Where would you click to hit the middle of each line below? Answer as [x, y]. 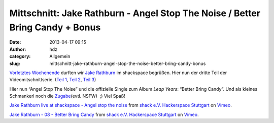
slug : [15, 64]
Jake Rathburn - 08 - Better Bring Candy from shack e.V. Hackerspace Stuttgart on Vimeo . [104, 114]
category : [20, 56]
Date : [15, 42]
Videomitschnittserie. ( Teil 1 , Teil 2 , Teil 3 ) [53, 80]
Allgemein [60, 56]
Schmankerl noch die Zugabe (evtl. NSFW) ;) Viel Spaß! [67, 96]
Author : [18, 49]
